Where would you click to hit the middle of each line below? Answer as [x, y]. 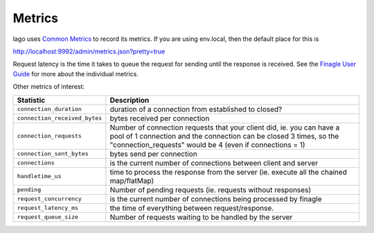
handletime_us [39, 176]
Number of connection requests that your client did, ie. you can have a [225, 127]
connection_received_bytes [60, 118]
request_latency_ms [48, 208]
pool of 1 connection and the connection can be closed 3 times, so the [224, 136]
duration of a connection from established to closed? [196, 109]
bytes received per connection [160, 118]
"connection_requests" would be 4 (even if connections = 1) [207, 144]
